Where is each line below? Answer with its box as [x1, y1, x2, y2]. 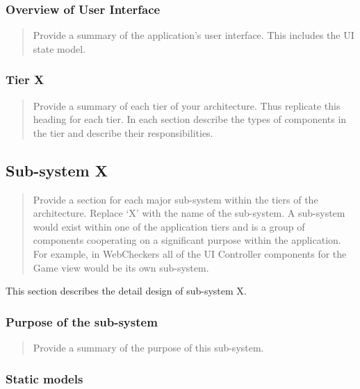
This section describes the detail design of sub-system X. [6, 283, 247, 298]
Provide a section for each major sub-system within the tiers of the [33, 192, 318, 206]
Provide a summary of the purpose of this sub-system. [33, 340, 264, 354]
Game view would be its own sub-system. [33, 260, 209, 274]
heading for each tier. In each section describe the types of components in [33, 112, 347, 126]
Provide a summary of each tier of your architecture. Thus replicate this [33, 98, 341, 113]
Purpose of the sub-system [6, 313, 158, 330]
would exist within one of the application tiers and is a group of [33, 219, 305, 233]
